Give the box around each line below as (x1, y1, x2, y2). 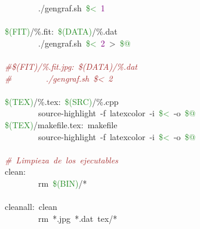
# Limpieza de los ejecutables (5, 153, 118, 166)
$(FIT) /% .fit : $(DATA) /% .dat (5, 25, 118, 38)
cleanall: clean (5, 200, 57, 213)
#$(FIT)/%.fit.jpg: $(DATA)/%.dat (5, 60, 138, 72)
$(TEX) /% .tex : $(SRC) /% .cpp (5, 95, 119, 107)
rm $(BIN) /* (38, 177, 87, 189)
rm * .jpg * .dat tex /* (38, 212, 118, 224)
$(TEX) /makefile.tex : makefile (5, 118, 118, 131)
